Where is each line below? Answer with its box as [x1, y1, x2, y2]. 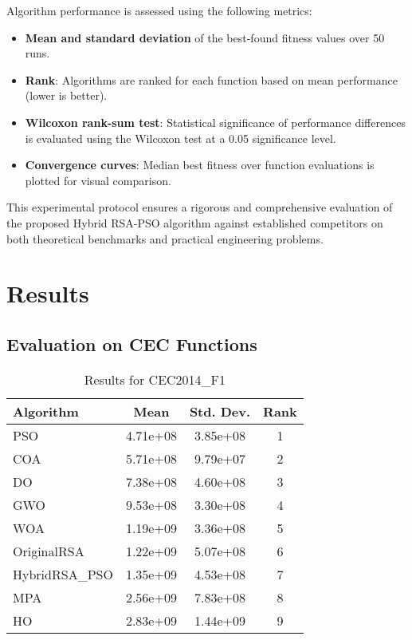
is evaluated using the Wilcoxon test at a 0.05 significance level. [25, 129, 336, 146]
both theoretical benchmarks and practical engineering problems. [6, 230, 324, 247]
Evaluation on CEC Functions [6, 331, 257, 356]
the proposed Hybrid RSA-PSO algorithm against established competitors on [6, 214, 383, 231]
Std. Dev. [189, 401, 251, 421]
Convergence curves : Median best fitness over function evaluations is [25, 156, 375, 173]
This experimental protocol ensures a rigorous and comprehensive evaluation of [6, 199, 393, 215]
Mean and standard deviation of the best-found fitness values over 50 [25, 29, 385, 45]
